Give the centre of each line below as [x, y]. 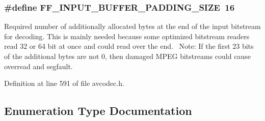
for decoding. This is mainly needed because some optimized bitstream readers [127, 36]
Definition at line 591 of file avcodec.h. [64, 83]
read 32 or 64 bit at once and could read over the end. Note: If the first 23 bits [129, 46]
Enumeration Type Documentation [98, 111]
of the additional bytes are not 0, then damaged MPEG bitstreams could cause [127, 56]
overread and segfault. [38, 66]
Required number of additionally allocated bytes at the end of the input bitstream [132, 26]
